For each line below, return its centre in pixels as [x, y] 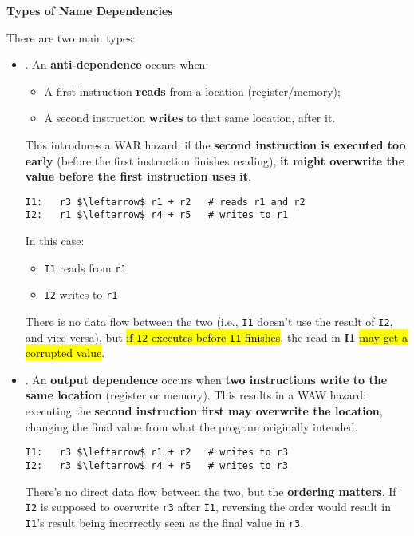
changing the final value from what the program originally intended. [191, 426]
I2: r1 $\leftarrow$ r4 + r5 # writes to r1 [157, 215]
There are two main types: [71, 37]
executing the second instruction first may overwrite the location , [204, 411]
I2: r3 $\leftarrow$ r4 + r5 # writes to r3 [157, 465]
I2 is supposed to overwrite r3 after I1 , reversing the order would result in [208, 507]
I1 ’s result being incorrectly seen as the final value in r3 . [164, 522]
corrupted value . [65, 353]
